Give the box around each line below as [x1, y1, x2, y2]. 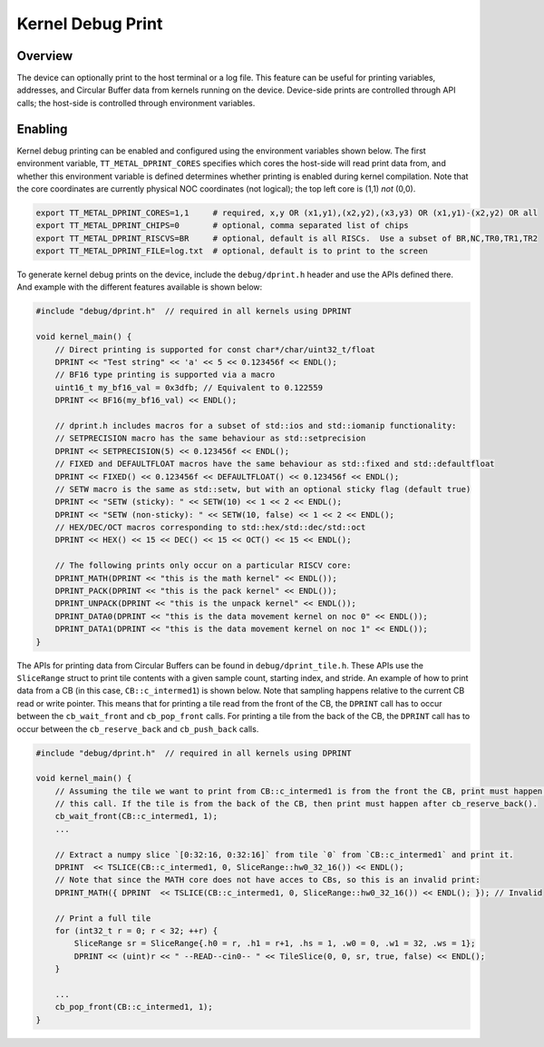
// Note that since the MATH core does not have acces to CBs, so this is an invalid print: [54, 874, 481, 885]
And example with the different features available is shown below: [16, 282, 263, 292]
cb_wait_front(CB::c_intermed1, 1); [54, 811, 218, 822]
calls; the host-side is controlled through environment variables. [16, 97, 256, 108]
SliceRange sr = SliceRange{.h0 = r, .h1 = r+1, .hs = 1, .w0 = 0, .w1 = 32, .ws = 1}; [73, 938, 476, 949]
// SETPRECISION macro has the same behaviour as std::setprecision [54, 433, 366, 444]
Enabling [16, 121, 68, 136]
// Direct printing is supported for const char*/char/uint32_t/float [54, 344, 376, 354]
